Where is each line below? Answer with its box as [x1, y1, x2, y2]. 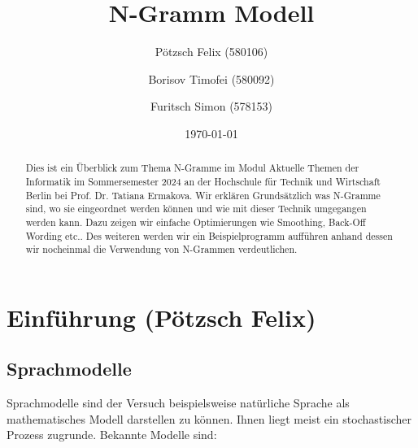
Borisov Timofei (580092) [148, 70, 275, 87]
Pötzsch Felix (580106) [155, 43, 268, 60]
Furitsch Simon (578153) [150, 98, 273, 115]
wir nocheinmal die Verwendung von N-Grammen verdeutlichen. [25, 242, 298, 256]
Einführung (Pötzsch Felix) [7, 300, 316, 333]
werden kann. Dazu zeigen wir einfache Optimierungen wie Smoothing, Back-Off [25, 215, 366, 228]
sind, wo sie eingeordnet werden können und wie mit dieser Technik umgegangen [25, 202, 367, 215]
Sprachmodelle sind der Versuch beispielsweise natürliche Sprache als [7, 394, 350, 411]
